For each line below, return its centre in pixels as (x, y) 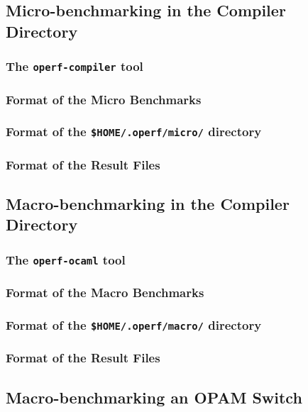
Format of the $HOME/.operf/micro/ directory (134, 132)
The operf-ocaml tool (66, 259)
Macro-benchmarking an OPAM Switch (154, 397)
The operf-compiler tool (75, 66)
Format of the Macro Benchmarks (105, 293)
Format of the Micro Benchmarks (104, 99)
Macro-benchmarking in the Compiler (148, 204)
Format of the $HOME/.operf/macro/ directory (134, 325)
